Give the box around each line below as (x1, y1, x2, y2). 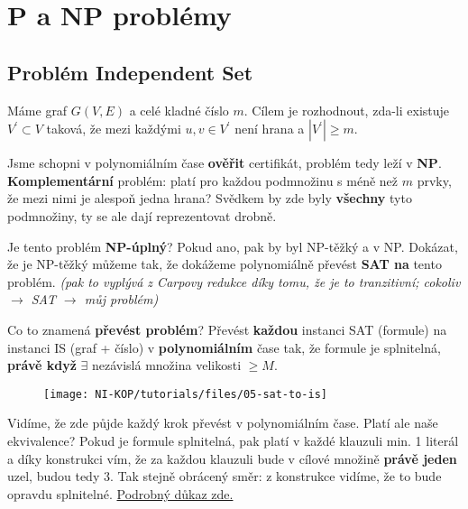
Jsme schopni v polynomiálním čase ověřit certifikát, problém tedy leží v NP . (7, 153, 442, 172)
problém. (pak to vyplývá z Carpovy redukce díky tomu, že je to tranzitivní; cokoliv (7, 272, 461, 291)
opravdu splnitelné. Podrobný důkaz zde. (7, 484, 234, 503)
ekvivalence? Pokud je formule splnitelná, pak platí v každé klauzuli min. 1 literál (7, 430, 459, 449)
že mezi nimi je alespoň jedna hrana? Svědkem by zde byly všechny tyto (7, 189, 412, 208)
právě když (7, 356, 77, 375)
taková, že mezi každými (46, 119, 181, 138)
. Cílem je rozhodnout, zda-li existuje (243, 100, 450, 119)
